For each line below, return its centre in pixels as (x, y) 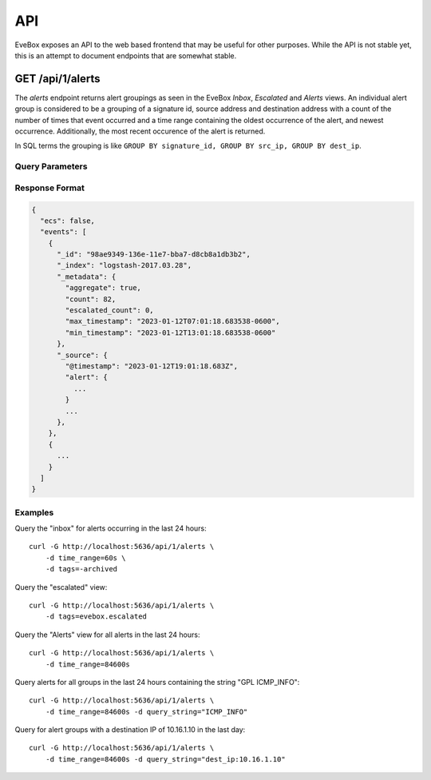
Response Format (50, 188)
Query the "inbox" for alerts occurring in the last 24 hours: (111, 528)
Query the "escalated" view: (61, 587)
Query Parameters (51, 166)
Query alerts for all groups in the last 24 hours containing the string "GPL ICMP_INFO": (157, 682)
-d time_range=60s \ (85, 558)
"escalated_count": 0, (110, 310)
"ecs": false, (68, 221)
